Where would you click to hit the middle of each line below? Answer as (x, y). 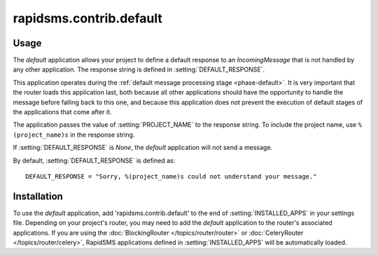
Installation (38, 196)
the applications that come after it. (62, 112)
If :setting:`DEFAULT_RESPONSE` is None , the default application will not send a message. (143, 148)
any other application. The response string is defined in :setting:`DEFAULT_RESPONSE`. (139, 69)
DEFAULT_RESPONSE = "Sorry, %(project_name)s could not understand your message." (171, 176)
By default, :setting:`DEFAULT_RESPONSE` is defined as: (94, 160)
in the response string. (103, 135)
